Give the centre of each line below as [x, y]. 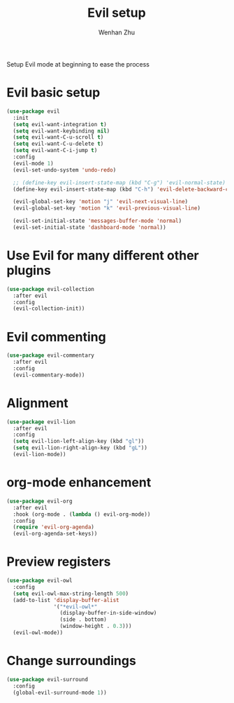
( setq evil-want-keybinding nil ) [61, 131]
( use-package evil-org [39, 501]
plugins [29, 271]
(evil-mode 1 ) [33, 163]
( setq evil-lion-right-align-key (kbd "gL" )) [80, 448]
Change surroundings [72, 661]
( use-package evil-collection [51, 289]
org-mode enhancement [79, 483]
